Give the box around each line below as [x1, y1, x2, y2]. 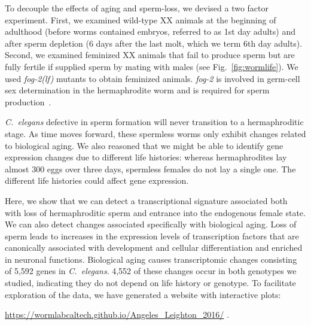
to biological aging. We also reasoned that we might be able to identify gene [5, 139, 283, 151]
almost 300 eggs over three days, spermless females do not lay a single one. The [5, 162, 296, 175]
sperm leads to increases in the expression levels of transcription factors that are [5, 229, 299, 242]
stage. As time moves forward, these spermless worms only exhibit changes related [5, 127, 306, 139]
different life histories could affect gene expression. [5, 174, 189, 187]
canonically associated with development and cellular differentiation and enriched [5, 241, 303, 254]
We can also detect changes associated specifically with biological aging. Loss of [5, 218, 297, 230]
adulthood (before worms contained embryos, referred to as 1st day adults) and [5, 25, 295, 38]
